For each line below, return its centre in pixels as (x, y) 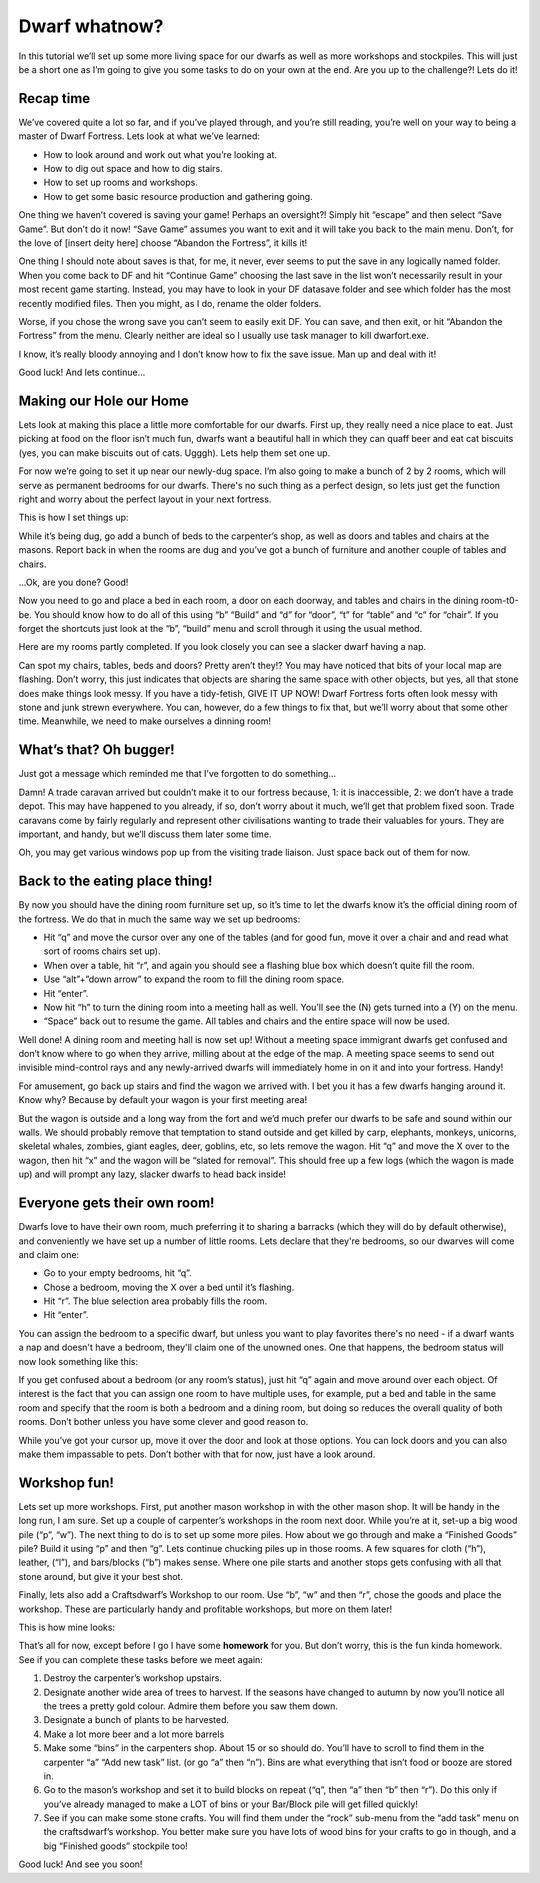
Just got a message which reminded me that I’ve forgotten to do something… (177, 774)
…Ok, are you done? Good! (73, 582)
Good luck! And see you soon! (80, 1864)
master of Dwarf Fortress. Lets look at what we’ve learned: (139, 136)
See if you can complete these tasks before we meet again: (141, 1659)
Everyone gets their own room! (116, 1203)
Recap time (54, 98)
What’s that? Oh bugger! (96, 750)
